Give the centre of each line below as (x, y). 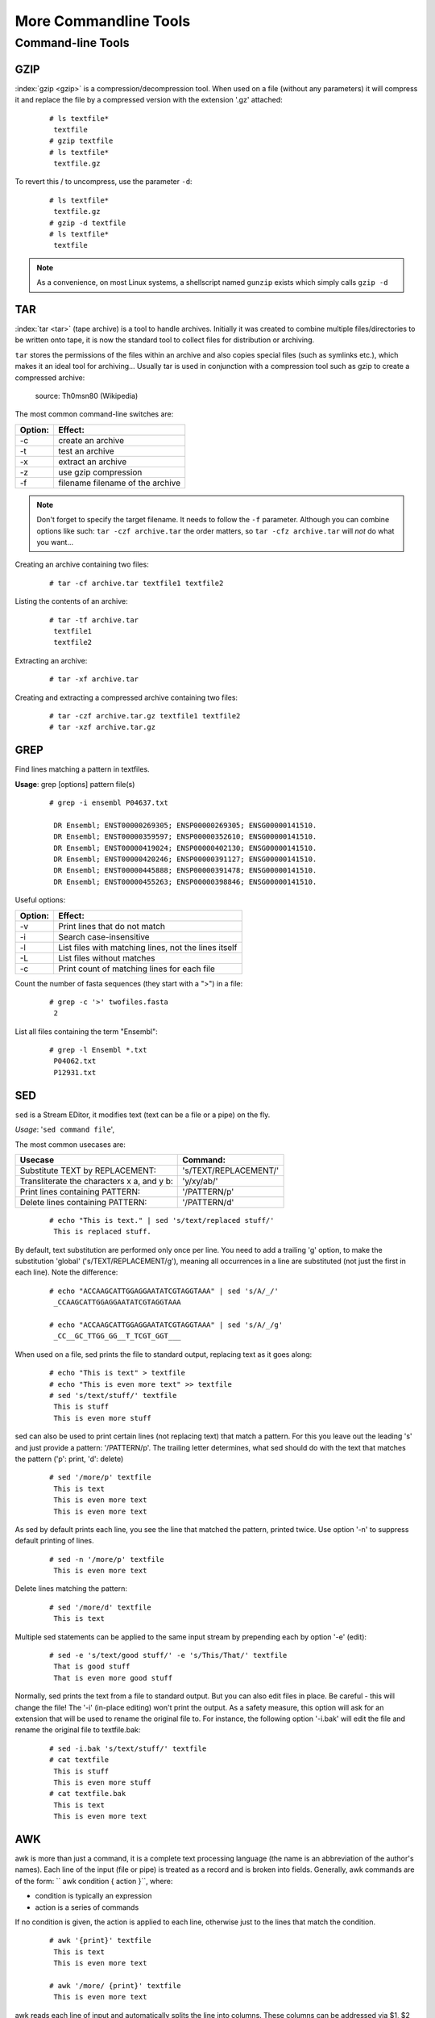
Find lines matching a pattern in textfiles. (82, 769)
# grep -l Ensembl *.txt (98, 1050)
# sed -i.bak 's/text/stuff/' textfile (128, 1748)
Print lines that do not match (111, 926)
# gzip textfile (81, 141)
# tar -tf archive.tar (94, 620)
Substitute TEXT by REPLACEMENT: (88, 1170)
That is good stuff (92, 1666)
